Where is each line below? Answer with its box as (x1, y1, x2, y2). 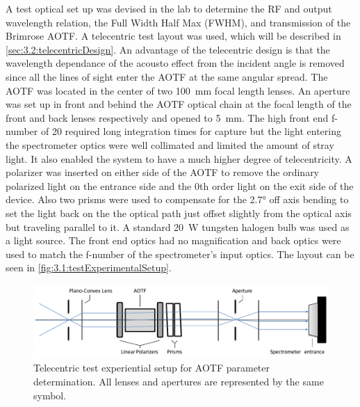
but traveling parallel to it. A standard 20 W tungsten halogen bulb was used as (6, 219, 350, 234)
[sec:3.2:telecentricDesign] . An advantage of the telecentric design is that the (6, 42, 330, 56)
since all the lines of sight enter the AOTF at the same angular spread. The (6, 69, 328, 83)
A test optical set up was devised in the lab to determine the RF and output (6, 1, 332, 15)
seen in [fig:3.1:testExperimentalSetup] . (6, 260, 172, 275)
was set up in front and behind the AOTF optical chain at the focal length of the (6, 97, 352, 111)
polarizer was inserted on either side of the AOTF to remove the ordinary (6, 165, 320, 179)
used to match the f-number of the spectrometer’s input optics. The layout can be (6, 246, 354, 261)
